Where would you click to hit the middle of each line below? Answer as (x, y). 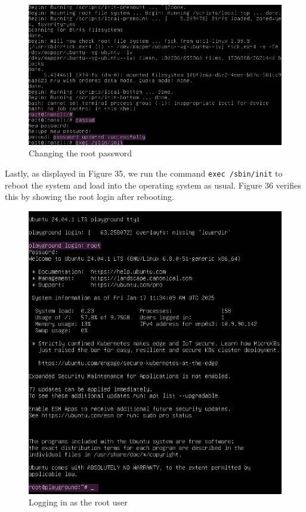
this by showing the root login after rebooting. (89, 197)
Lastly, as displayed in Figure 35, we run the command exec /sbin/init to (144, 173)
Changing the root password (80, 153)
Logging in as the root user (78, 502)
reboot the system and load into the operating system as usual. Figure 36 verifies (153, 185)
